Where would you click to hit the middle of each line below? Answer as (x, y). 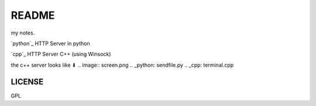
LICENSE (27, 82)
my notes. (23, 33)
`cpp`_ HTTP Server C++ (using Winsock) (61, 54)
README (33, 15)
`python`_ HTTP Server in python (50, 43)
